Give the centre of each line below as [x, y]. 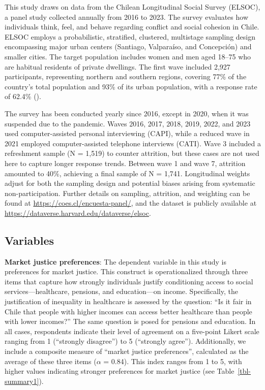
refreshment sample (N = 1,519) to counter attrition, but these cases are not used [132, 153]
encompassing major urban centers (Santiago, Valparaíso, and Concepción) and [128, 46]
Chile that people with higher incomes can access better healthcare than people [128, 311]
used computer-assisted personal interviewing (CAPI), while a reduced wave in [127, 133]
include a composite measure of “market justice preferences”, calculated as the [127, 351]
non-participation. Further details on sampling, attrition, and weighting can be [127, 193]
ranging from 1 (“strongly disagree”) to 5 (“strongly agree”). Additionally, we [125, 341]
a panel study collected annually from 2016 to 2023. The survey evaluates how [127, 17]
